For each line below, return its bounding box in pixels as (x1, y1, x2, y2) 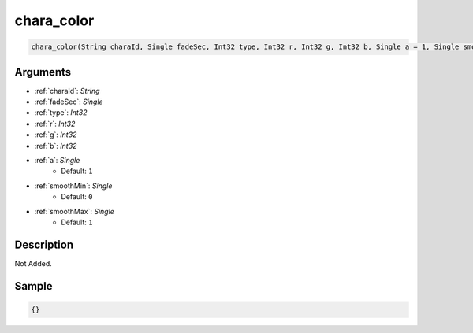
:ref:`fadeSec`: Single (34, 97, 103, 106)
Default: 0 (61, 192, 93, 202)
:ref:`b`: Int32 (34, 141, 77, 150)
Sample (14, 279, 53, 293)
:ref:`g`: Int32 (34, 130, 77, 139)
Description (14, 238, 74, 251)
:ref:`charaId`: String (34, 86, 100, 95)
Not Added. (14, 258, 53, 268)
